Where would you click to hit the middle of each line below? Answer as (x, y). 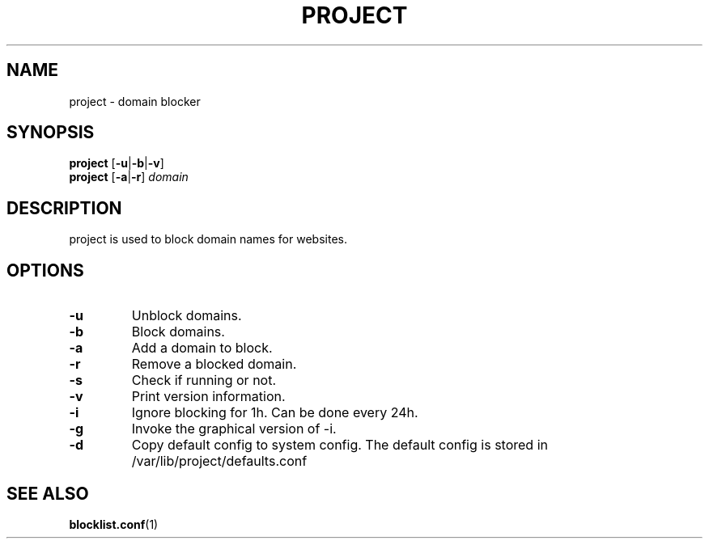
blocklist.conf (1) (114, 524)
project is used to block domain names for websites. (208, 239)
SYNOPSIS (51, 133)
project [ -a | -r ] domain (129, 177)
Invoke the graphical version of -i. (234, 429)
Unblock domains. (187, 316)
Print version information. (208, 397)
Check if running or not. (204, 380)
